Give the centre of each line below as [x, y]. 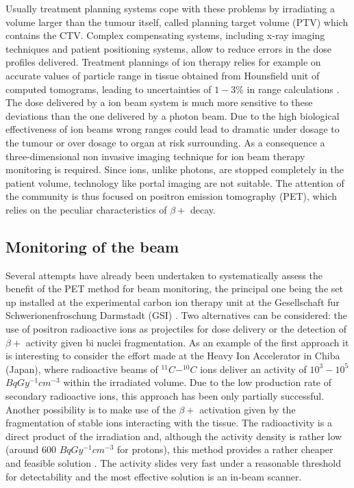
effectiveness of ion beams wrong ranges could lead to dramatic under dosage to [173, 129]
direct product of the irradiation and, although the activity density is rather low [174, 436]
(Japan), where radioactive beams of [82, 369]
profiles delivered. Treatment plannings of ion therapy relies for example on [163, 62]
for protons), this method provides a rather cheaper [225, 449]
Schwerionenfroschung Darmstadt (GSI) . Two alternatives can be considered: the [176, 315]
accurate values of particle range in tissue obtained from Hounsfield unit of [163, 75]
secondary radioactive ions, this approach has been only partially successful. [165, 396]
